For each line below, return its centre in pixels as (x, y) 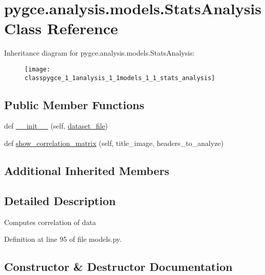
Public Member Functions (74, 104)
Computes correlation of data (50, 222)
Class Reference (61, 28)
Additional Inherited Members (87, 170)
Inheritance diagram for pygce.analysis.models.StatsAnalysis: (100, 53)
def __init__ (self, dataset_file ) (56, 126)
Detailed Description (60, 200)
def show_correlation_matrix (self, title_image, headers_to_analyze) (114, 143)
